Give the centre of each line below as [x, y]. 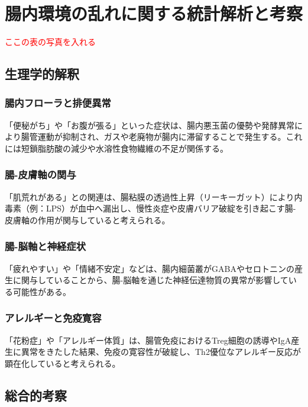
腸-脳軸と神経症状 [46, 246]
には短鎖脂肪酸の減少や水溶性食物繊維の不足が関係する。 [116, 148]
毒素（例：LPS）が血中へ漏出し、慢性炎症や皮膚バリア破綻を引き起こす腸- [150, 208]
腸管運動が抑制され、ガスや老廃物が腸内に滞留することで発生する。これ [162, 137]
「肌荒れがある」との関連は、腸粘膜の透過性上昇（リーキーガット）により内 [154, 196]
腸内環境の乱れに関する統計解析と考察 [154, 13]
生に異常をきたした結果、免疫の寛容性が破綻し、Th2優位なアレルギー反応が [153, 352]
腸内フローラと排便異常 [58, 103]
